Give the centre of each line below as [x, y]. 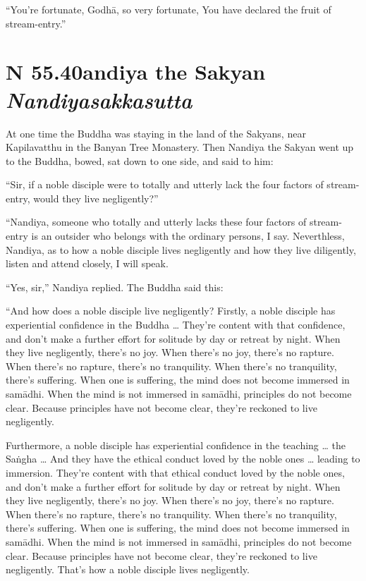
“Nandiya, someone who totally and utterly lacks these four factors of [156, 222]
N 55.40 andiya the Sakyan [136, 72]
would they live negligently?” [96, 198]
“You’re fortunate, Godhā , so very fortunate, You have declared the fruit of [169, 9]
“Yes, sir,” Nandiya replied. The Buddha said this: [115, 287]
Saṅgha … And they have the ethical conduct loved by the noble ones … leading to [183, 459]
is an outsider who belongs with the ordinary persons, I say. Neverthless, [188, 236]
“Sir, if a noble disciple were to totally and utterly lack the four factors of [165, 184]
